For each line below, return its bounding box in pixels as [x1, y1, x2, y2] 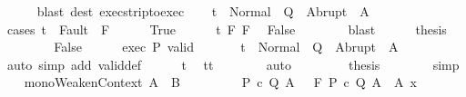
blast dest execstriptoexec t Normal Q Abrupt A [36, 2, 370, 20]
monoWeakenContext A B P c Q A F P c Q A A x [24, 73, 417, 92]
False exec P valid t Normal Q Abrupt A [54, 37, 399, 56]
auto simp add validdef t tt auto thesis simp [6, 54, 460, 73]
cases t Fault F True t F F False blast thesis [6, 19, 447, 38]
